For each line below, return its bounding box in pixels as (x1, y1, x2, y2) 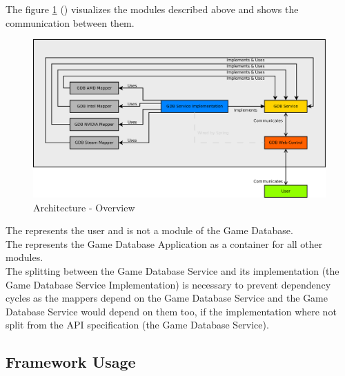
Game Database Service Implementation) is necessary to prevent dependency (6, 277, 331, 291)
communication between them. (6, 15, 135, 30)
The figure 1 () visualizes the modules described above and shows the (6, 2, 299, 16)
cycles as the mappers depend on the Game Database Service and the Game (6, 291, 328, 305)
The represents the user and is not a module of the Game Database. (6, 223, 293, 238)
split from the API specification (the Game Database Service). (6, 317, 269, 332)
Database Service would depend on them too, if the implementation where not (6, 304, 337, 318)
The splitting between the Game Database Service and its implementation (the (6, 263, 339, 278)
